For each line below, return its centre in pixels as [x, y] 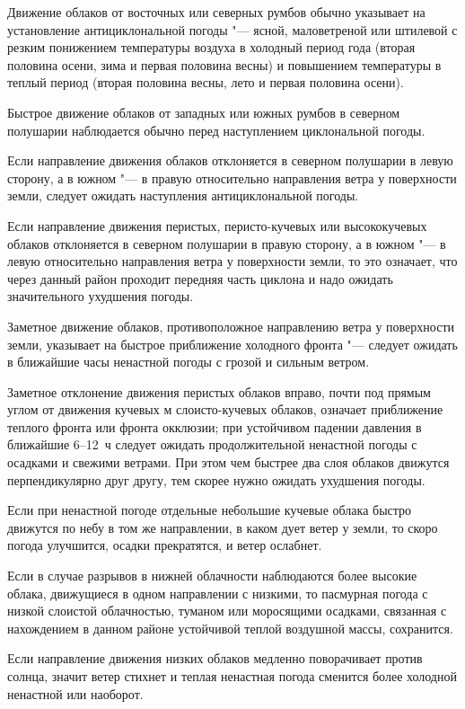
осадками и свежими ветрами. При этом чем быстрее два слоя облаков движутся [228, 462]
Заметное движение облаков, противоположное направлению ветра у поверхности [231, 326]
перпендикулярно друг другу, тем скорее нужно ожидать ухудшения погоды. [216, 479]
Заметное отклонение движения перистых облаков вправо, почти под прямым [219, 391]
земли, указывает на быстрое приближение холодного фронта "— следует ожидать [232, 344]
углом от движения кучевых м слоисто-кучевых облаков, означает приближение [225, 409]
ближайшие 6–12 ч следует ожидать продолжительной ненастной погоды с [212, 444]
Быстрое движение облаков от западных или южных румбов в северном [204, 112]
